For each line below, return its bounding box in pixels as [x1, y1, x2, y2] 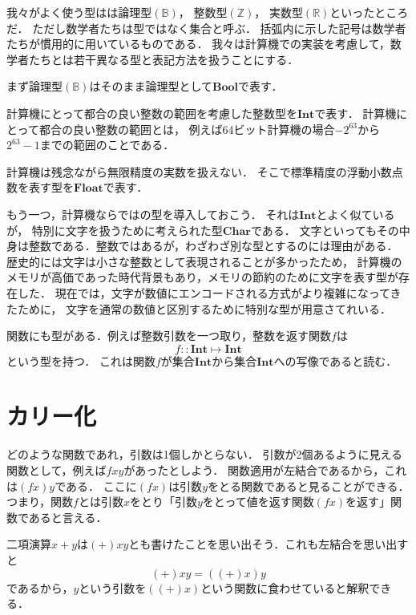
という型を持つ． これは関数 [6, 352, 155, 369]
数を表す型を [6, 179, 74, 196]
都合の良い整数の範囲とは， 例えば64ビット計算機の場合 [38, 120, 335, 137]
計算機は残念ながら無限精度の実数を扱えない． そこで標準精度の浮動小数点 [6, 163, 403, 180]
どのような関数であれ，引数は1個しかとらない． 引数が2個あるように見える [6, 446, 403, 463]
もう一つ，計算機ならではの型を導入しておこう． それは [6, 205, 300, 222]
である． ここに [55, 477, 137, 494]
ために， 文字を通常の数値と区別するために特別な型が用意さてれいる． [17, 300, 391, 317]
